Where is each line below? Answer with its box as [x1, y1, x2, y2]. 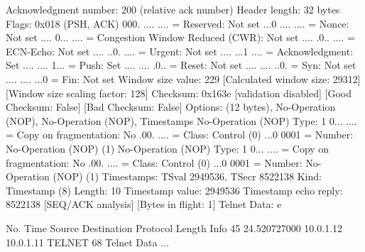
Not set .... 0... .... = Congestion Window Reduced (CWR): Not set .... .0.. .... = [6, 30, 355, 45]
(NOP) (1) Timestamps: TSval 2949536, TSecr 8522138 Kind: [53, 169, 322, 184]
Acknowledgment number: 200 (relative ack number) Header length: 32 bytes [6, 2, 340, 16]
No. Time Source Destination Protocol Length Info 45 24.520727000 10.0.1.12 [6, 220, 343, 235]
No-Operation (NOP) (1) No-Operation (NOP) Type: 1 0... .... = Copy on [6, 141, 329, 155]
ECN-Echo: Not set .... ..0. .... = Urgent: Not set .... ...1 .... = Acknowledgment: [6, 43, 354, 58]
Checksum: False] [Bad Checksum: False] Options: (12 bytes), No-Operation [6, 99, 336, 114]
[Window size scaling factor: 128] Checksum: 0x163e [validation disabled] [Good [6, 85, 352, 100]
